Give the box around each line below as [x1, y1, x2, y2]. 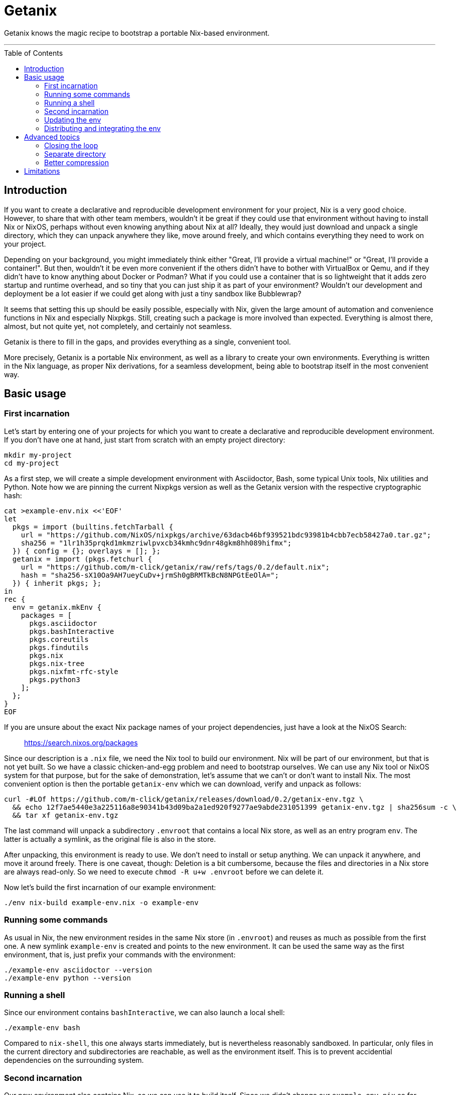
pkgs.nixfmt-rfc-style [29, 667, 118, 676]
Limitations [24, 166, 60, 175]
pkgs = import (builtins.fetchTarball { [12, 522, 174, 531]
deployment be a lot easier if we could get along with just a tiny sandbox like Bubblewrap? [4, 289, 301, 298]
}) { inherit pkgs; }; [12, 579, 101, 587]
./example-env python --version [4, 973, 131, 982]
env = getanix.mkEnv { [12, 603, 101, 611]
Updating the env [44, 115, 101, 124]
